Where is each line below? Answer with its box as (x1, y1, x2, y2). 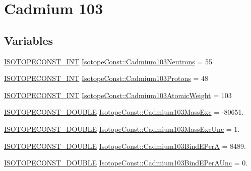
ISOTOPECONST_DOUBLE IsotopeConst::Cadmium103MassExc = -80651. (4, 107, 244, 117)
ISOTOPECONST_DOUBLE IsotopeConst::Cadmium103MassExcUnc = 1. (4, 123, 240, 134)
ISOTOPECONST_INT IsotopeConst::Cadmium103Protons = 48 (4, 73, 208, 83)
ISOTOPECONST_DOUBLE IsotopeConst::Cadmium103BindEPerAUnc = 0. (4, 157, 248, 168)
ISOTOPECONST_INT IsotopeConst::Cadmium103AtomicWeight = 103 (4, 90, 232, 100)
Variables (4, 32, 53, 48)
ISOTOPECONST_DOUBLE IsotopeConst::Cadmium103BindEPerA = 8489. (4, 140, 246, 151)
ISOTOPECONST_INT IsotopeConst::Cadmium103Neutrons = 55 (4, 56, 212, 66)
